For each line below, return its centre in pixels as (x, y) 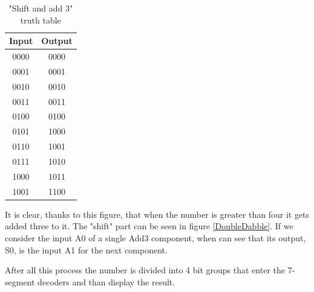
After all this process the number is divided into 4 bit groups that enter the (145, 270)
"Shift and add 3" (41, 8)
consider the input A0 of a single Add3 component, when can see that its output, (155, 237)
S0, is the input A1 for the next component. (86, 249)
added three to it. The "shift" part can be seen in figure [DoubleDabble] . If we (149, 226)
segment (20, 281)
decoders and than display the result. (106, 281)
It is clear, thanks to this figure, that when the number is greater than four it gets (157, 214)
